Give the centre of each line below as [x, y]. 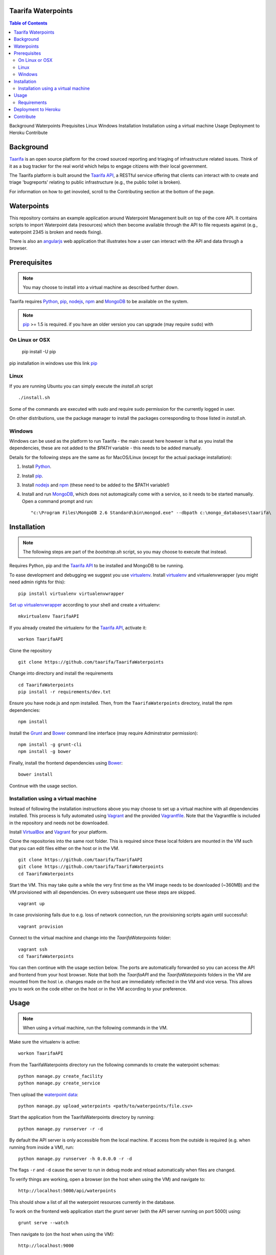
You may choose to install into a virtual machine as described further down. [101, 287]
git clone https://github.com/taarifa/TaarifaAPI [81, 860]
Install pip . [33, 476]
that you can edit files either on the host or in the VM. [64, 848]
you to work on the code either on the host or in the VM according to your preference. [98, 988]
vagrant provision [41, 926]
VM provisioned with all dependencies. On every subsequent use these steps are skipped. [103, 892]
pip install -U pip [39, 352]
